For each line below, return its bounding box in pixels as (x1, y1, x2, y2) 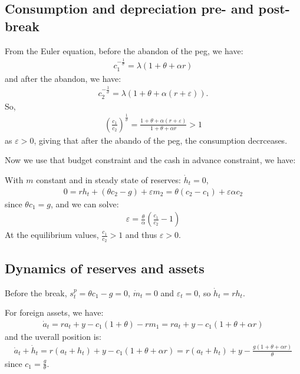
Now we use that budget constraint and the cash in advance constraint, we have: (5, 154, 296, 166)
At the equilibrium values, (5, 229, 99, 241)
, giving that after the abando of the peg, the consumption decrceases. (34, 134, 288, 146)
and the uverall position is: (5, 330, 101, 342)
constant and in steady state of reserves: (36, 173, 181, 186)
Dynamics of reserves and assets (5, 259, 205, 277)
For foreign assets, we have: (5, 306, 104, 319)
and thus (125, 229, 157, 241)
